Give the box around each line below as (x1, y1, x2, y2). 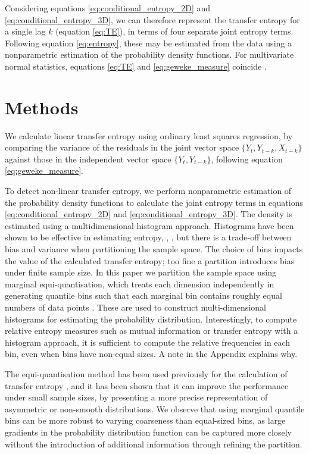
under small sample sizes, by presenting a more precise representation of (5, 391, 268, 403)
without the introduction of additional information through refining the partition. (5, 437, 302, 450)
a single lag (5, 25, 46, 37)
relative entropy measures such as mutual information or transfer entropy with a (5, 324, 298, 337)
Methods (5, 95, 79, 119)
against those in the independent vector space (5, 152, 171, 165)
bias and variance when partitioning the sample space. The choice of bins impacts (5, 243, 303, 255)
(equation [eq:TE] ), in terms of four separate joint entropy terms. (55, 25, 294, 37)
